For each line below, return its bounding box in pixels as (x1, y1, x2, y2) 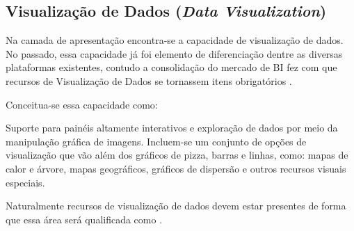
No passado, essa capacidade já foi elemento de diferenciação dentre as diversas (6, 46, 343, 61)
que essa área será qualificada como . (6, 212, 163, 226)
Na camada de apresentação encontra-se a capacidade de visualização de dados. (6, 33, 344, 47)
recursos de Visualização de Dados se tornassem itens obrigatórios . (6, 73, 292, 88)
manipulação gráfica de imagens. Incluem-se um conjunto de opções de (6, 134, 307, 148)
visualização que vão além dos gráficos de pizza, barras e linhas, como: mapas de (6, 148, 348, 162)
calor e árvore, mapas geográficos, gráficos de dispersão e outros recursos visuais (6, 161, 346, 175)
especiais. (6, 175, 45, 189)
